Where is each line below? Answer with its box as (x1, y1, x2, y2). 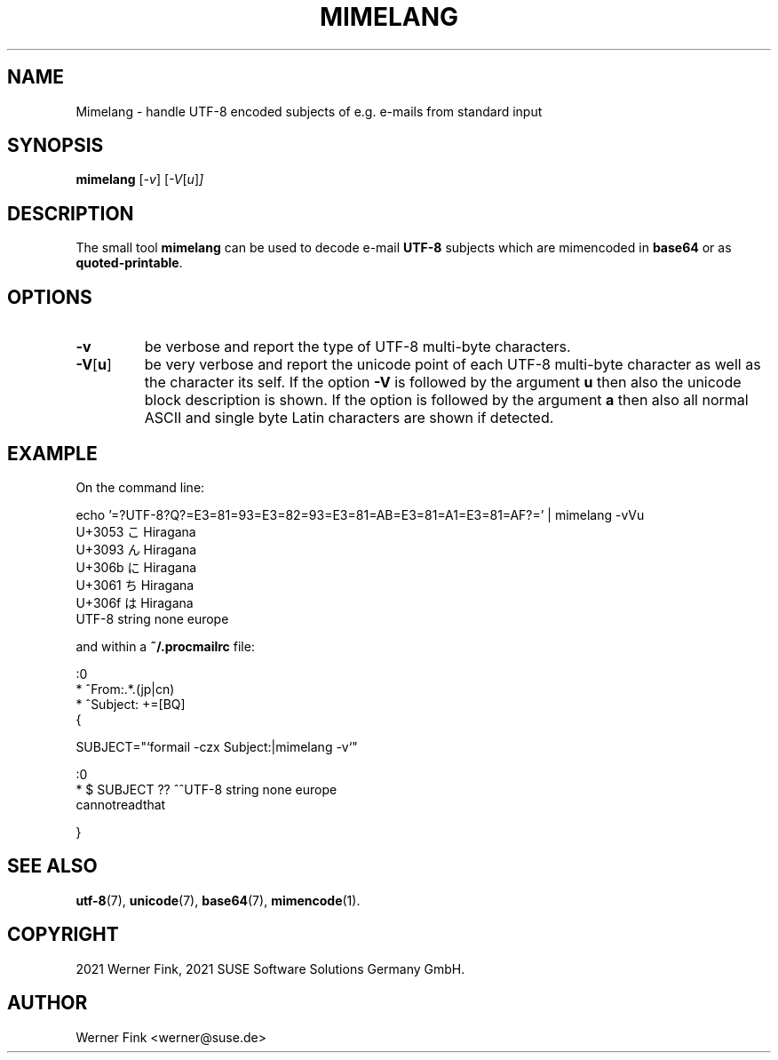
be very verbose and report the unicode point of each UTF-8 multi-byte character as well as (144, 355, 761, 374)
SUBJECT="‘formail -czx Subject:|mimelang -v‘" (75, 738, 358, 754)
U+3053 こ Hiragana (75, 523, 196, 539)
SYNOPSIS (7, 134, 104, 157)
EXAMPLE (7, 442, 98, 465)
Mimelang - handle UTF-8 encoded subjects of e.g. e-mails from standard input (75, 103, 543, 119)
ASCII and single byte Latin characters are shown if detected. (144, 409, 554, 427)
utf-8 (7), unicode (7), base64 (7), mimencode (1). (75, 892, 361, 908)
